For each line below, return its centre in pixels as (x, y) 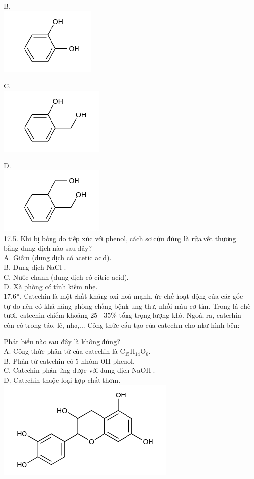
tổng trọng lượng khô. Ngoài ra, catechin (180, 315)
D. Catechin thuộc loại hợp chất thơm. (62, 380)
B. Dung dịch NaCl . (35, 267)
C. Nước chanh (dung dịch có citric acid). (66, 276)
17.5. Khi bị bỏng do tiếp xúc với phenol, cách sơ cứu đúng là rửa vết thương (120, 238)
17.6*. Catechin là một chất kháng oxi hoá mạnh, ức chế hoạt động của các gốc (124, 296)
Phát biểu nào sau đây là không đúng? (62, 341)
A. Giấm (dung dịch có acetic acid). (58, 257)
